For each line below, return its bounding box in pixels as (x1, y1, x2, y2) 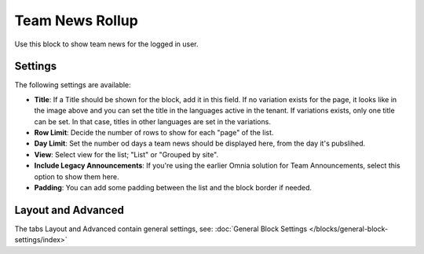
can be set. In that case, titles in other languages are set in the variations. (34, 116, 271, 126)
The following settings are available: (14, 80, 131, 90)
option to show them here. (34, 171, 119, 181)
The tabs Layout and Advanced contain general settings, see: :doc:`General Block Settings (14, 224, 308, 234)
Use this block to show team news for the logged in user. (14, 39, 199, 49)
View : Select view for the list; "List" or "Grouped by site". (34, 149, 219, 159)
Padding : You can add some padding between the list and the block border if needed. (34, 182, 313, 192)
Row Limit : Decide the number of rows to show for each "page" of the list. (34, 128, 274, 138)
